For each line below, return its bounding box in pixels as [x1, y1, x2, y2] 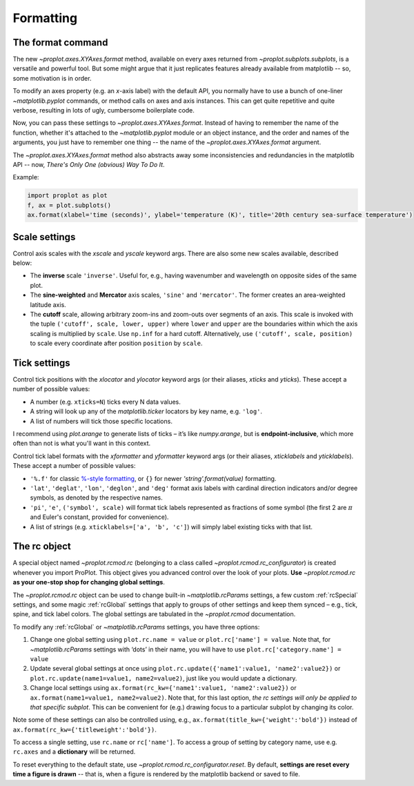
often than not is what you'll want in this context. [12, 439, 151, 448]
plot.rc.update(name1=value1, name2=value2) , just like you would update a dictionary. [30, 674, 297, 682]
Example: [12, 173, 39, 181]
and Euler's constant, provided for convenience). [30, 513, 169, 521]
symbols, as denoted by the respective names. [30, 493, 163, 502]
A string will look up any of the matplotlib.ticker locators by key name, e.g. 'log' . [30, 407, 262, 415]
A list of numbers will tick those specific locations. [30, 417, 172, 425]
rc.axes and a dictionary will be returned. [12, 747, 136, 756]
